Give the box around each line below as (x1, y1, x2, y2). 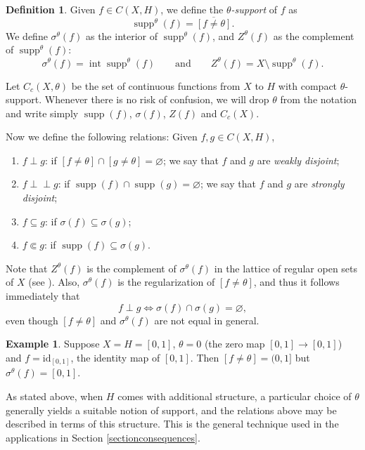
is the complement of (87, 260, 177, 275)
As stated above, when (6, 388, 103, 403)
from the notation (280, 92, 357, 107)
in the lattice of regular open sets (214, 260, 358, 275)
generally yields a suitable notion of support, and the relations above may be (6, 402, 337, 417)
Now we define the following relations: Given (6, 129, 198, 144)
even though (6, 312, 58, 327)
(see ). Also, (28, 274, 80, 289)
